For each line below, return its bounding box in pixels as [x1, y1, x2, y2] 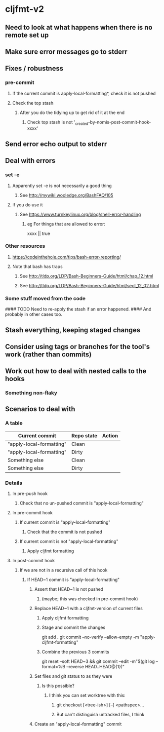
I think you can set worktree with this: [49, 693, 126, 698]
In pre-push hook [12, 491, 48, 497]
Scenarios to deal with [5, 405, 76, 413]
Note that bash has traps [12, 263, 63, 270]
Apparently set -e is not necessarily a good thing [12, 183, 112, 189]
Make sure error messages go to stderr [5, 47, 127, 56]
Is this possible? [41, 683, 75, 689]
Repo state [71, 432, 98, 439]
